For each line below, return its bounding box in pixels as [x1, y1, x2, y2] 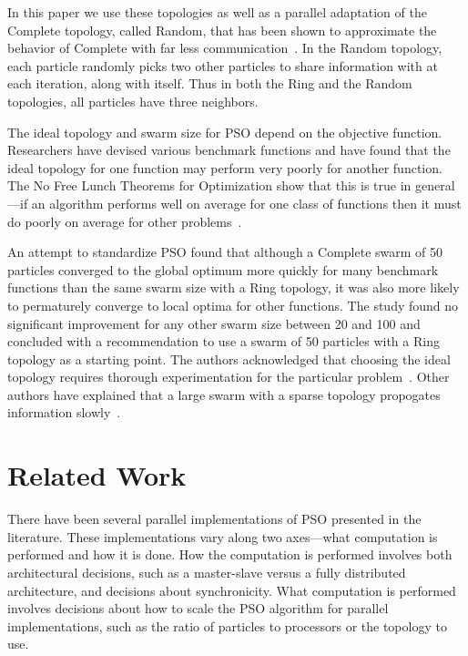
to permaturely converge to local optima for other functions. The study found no [7, 295, 459, 314]
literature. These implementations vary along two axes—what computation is [7, 527, 438, 546]
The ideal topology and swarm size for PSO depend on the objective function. [7, 122, 443, 141]
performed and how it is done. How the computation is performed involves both [7, 545, 453, 564]
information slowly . [7, 403, 121, 422]
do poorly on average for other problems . [7, 211, 242, 231]
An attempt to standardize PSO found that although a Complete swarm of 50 [7, 242, 443, 261]
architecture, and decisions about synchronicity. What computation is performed [7, 580, 456, 600]
